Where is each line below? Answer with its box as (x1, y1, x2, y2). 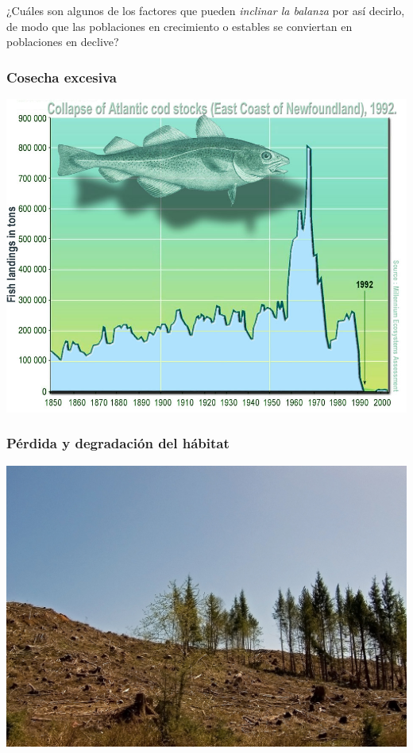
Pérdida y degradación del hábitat (6, 433, 230, 453)
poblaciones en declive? (6, 33, 119, 50)
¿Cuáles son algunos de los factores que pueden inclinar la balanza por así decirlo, (6, 2, 405, 18)
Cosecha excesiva (6, 67, 117, 86)
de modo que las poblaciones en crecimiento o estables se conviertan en (6, 17, 353, 34)
